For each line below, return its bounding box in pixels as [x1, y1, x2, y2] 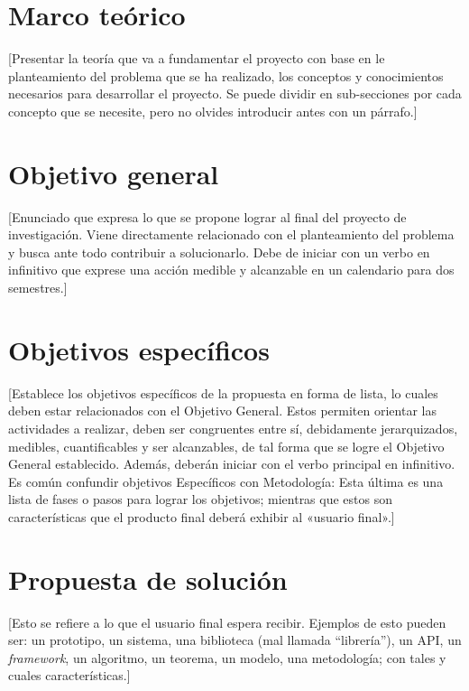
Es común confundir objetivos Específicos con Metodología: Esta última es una [8, 472, 444, 490]
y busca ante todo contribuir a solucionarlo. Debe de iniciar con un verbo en [8, 242, 430, 261]
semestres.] [8, 278, 68, 296]
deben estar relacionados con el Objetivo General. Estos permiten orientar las [8, 401, 437, 420]
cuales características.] [8, 666, 131, 685]
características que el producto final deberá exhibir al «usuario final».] [8, 507, 395, 526]
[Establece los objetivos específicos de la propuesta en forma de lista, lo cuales [8, 383, 438, 402]
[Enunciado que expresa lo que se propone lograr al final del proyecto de [8, 207, 407, 226]
